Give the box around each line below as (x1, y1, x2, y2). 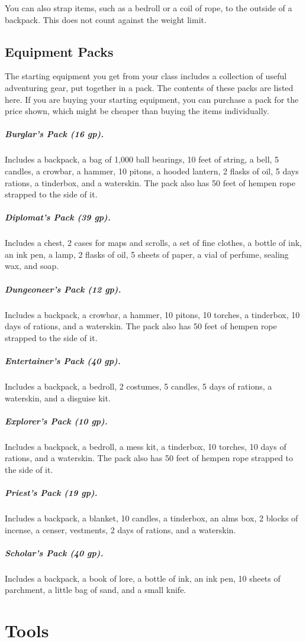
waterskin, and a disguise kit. (5, 391, 111, 404)
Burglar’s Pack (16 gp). (5, 128, 104, 140)
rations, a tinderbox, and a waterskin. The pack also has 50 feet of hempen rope (5, 176, 295, 189)
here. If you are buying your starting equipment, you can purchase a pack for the (5, 93, 299, 105)
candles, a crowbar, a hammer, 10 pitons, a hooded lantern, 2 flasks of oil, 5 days (5, 164, 299, 177)
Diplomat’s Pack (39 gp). (5, 211, 111, 223)
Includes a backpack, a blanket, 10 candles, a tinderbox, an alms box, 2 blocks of (5, 512, 298, 524)
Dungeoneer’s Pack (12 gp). (5, 283, 121, 295)
